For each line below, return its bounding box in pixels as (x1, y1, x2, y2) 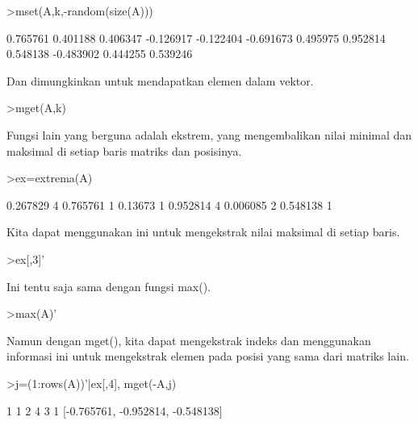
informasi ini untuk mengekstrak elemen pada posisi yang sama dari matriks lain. (6, 348, 409, 365)
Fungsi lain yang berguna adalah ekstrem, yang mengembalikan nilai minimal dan (6, 126, 412, 143)
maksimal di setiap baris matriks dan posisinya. (6, 142, 242, 159)
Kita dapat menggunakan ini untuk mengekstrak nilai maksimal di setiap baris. (6, 223, 400, 240)
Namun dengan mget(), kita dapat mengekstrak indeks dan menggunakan (6, 331, 371, 348)
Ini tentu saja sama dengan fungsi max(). (6, 277, 211, 294)
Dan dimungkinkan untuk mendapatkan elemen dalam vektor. (6, 72, 314, 89)
